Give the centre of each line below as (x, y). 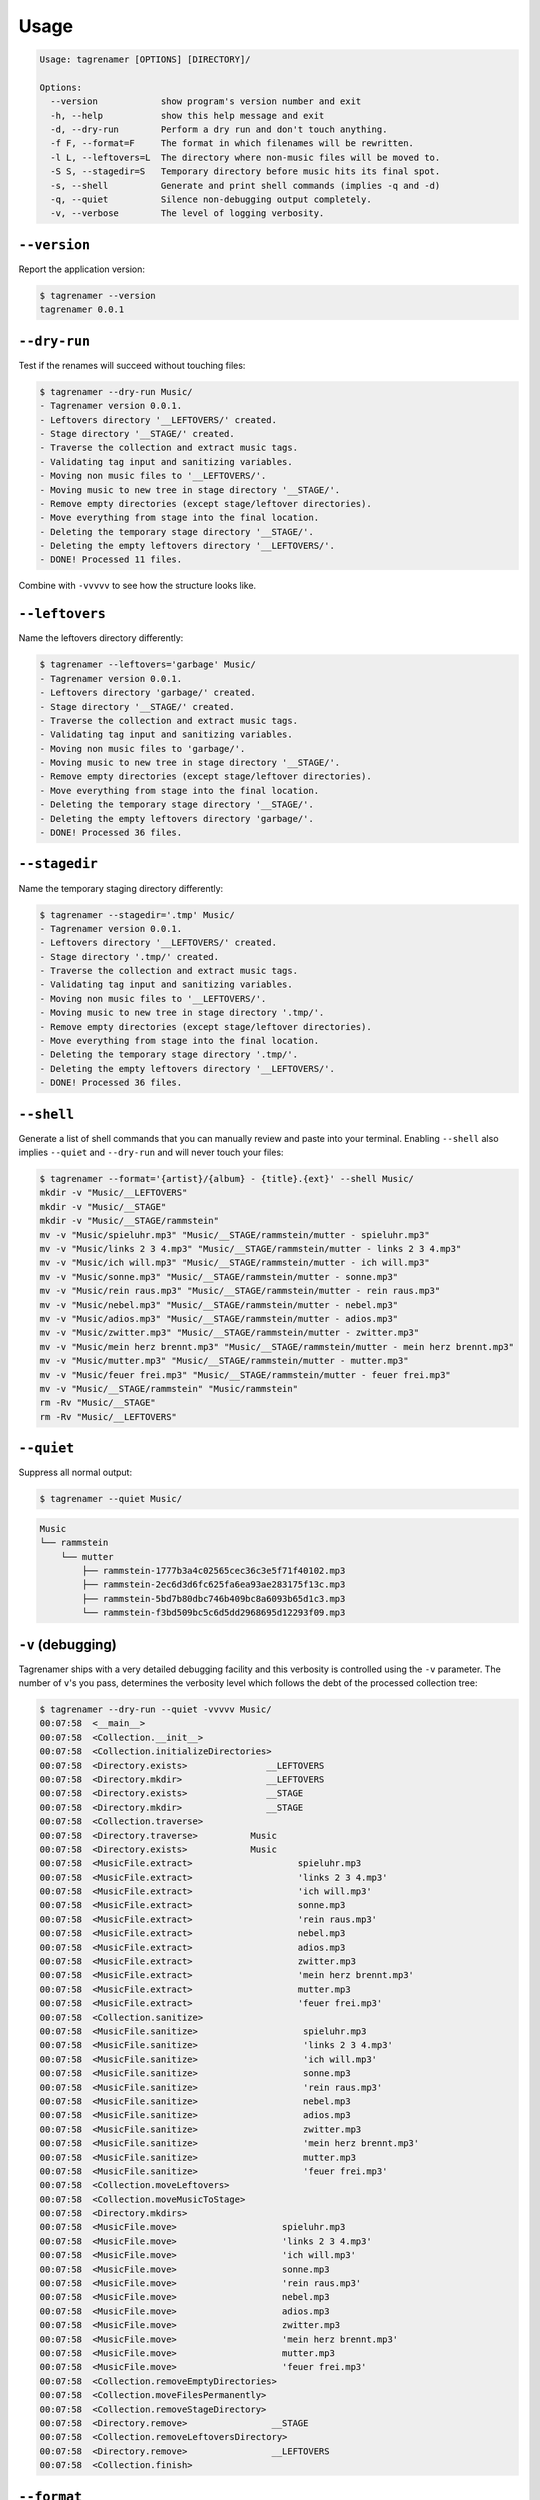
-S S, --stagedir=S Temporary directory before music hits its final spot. (245, 171)
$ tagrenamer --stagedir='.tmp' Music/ (137, 914)
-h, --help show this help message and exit (187, 115)
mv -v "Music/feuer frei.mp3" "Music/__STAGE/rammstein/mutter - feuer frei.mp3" (245, 1374)
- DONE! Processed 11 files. (111, 559)
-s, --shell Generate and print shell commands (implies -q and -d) (245, 185)
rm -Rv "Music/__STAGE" (98, 1403)
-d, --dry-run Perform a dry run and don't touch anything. (219, 129)
